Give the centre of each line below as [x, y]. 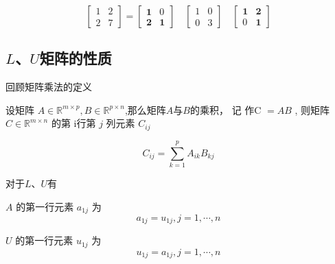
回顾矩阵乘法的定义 [49, 87]
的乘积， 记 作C [226, 109]
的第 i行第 [73, 123]
